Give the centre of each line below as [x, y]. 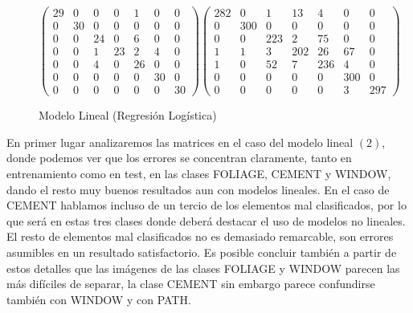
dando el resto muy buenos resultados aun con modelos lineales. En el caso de [198, 189]
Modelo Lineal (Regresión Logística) [128, 115]
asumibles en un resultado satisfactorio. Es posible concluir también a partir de [202, 252]
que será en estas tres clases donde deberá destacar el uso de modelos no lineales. [206, 220]
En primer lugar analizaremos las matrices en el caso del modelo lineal [180, 142]
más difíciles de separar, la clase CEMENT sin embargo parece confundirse [191, 284]
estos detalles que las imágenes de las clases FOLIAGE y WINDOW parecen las [203, 268]
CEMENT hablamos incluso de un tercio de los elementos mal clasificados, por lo [206, 205]
